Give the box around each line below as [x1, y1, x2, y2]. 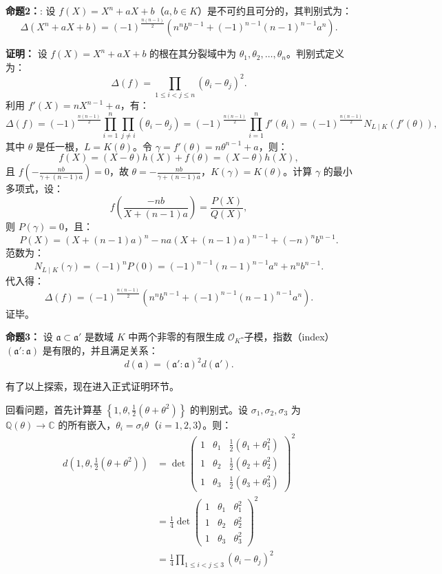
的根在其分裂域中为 [149, 46, 237, 61]
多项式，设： [6, 181, 63, 196]
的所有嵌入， [58, 417, 116, 431]
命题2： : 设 [6, 3, 56, 17]
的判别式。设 [189, 402, 248, 416]
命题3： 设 [6, 329, 53, 344]
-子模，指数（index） [240, 329, 335, 344]
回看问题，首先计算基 [6, 402, 102, 416]
